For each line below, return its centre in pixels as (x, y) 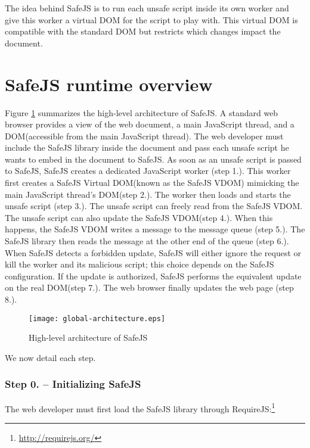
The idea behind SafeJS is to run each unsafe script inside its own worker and (147, 8)
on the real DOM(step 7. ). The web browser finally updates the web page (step (149, 287)
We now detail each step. (50, 357)
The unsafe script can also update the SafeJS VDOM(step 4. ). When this (139, 217)
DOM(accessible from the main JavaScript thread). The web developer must (144, 136)
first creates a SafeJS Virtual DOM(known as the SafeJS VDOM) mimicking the (152, 183)
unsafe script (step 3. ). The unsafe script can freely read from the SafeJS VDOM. (154, 206)
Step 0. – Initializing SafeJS (73, 384)
